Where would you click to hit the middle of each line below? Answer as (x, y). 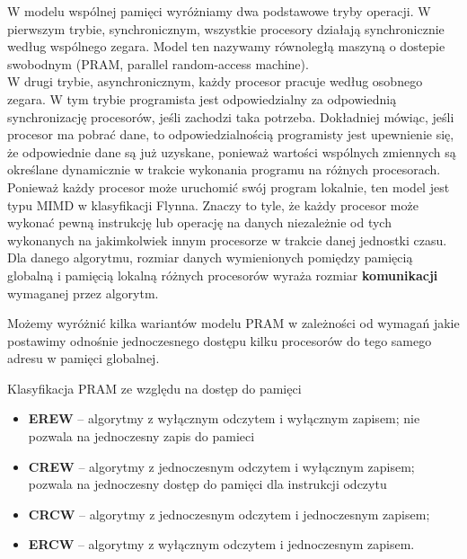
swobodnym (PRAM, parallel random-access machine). (158, 63)
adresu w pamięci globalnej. (84, 358)
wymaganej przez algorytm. (83, 293)
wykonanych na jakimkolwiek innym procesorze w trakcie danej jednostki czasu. (227, 240)
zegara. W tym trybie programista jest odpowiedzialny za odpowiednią (202, 98)
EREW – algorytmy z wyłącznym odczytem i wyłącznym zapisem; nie (224, 418)
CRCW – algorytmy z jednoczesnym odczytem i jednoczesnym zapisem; (229, 514)
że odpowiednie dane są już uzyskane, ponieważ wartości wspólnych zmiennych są (232, 151)
